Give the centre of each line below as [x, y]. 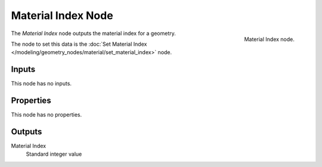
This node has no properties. [47, 115]
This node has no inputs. [41, 84]
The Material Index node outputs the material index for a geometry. [93, 33]
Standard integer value [54, 154]
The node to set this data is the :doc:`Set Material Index [79, 44]
